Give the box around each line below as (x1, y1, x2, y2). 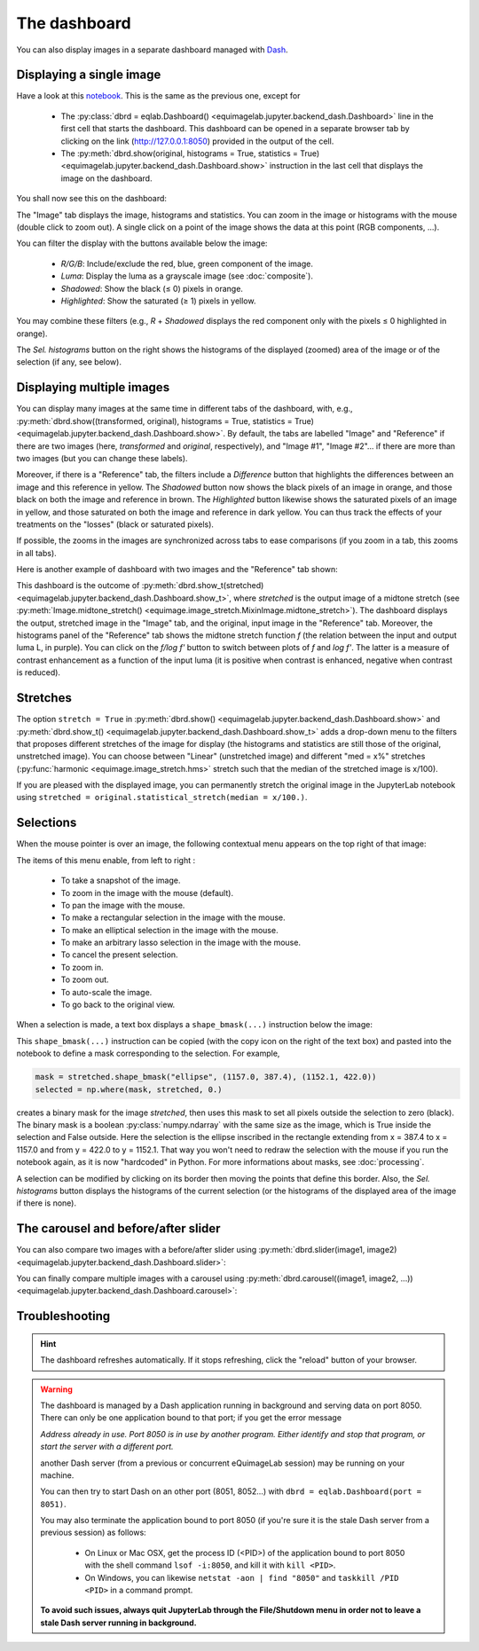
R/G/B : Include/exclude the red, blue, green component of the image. (60, 258, 314, 269)
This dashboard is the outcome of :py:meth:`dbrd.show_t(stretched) (16, 580, 264, 591)
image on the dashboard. (60, 173, 153, 184)
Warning (40, 1384, 73, 1395)
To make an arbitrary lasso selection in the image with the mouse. (60, 937, 302, 948)
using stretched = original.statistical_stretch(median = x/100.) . (16, 792, 308, 803)
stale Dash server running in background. (40, 1617, 197, 1628)
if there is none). (16, 1198, 77, 1208)
